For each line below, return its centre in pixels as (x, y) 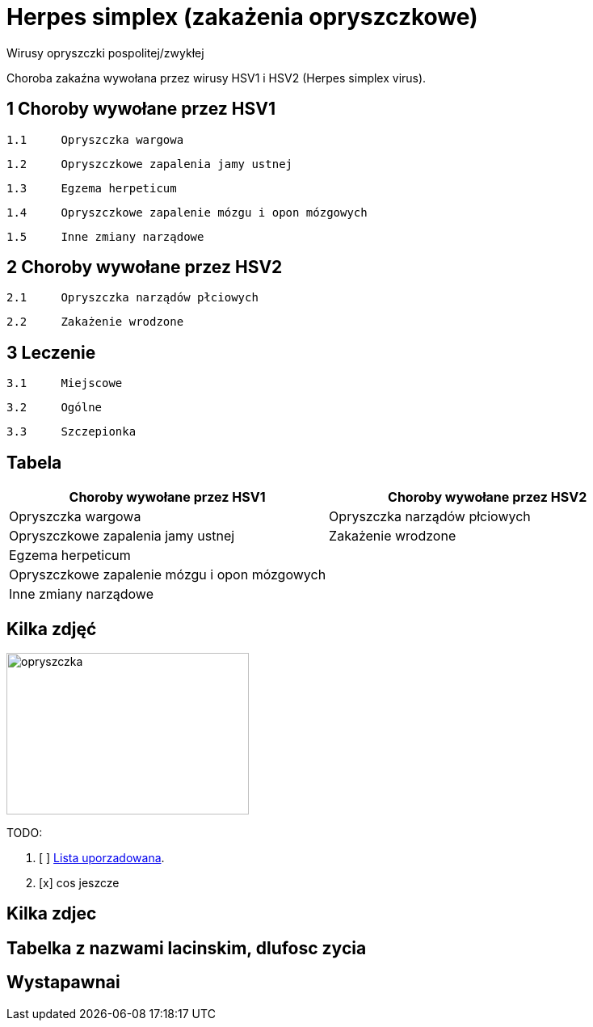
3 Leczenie (51, 352)
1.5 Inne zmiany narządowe (105, 236)
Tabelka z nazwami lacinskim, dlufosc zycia (187, 948)
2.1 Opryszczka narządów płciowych (132, 298)
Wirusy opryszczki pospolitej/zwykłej (105, 53)
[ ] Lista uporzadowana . (102, 857)
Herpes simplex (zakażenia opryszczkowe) (242, 17)
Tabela (34, 462)
